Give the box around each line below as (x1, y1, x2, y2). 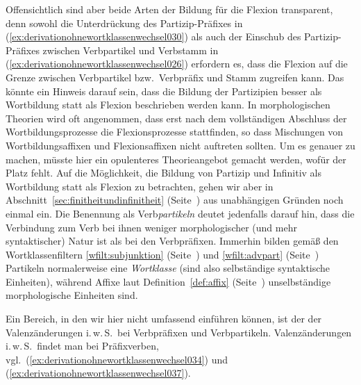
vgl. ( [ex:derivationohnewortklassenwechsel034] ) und (6, 352, 228, 366)
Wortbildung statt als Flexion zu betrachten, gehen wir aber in (6, 179, 274, 193)
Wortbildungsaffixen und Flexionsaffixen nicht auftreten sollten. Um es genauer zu (6, 138, 355, 152)
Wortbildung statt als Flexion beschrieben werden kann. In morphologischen (6, 97, 330, 112)
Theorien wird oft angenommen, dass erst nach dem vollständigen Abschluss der (6, 110, 347, 125)
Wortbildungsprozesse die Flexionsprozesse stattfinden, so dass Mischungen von (6, 124, 344, 139)
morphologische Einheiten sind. (6, 288, 138, 302)
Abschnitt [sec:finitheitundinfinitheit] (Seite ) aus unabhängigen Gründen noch (6, 192, 344, 207)
